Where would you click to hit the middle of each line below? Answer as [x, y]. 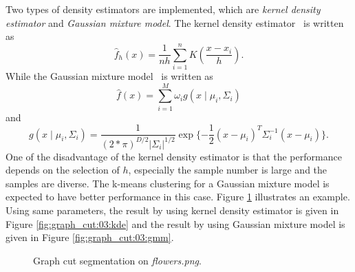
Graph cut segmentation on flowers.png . [117, 260]
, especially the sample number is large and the [228, 170]
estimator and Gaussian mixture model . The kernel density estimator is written [175, 22]
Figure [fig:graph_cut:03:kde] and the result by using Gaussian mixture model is [175, 223]
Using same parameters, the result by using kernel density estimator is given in [172, 210]
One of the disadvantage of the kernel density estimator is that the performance [174, 156]
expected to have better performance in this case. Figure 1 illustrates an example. [178, 197]
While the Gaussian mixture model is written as [109, 75]
